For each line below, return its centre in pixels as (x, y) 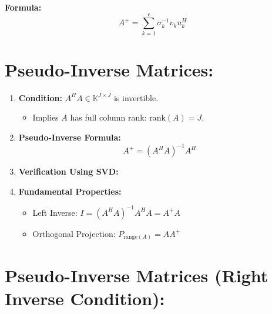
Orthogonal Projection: (74, 233)
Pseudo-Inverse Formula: (70, 137)
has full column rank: (108, 117)
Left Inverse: (55, 212)
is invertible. (136, 97)
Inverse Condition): (85, 298)
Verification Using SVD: (68, 171)
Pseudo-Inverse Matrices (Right (137, 275)
